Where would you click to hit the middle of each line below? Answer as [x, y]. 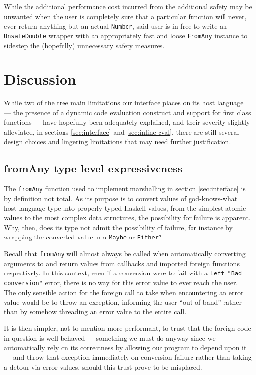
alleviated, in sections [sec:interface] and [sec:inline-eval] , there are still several [122, 132]
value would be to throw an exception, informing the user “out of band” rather [123, 302]
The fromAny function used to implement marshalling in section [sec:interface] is [125, 188]
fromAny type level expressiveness [93, 168]
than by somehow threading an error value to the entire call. [95, 311]
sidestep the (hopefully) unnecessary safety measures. [84, 45]
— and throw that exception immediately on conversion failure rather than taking [128, 357]
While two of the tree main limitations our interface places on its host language [124, 103]
